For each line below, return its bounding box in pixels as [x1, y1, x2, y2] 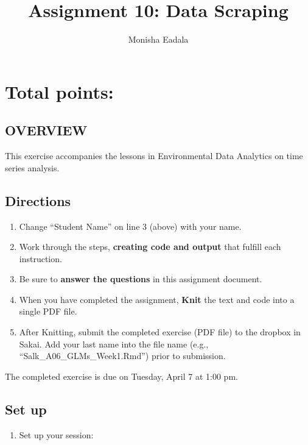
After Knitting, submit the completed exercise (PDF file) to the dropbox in [19, 326, 301, 338]
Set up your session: [19, 428, 94, 441]
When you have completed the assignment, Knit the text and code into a [19, 293, 295, 305]
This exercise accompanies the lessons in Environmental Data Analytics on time [5, 149, 303, 162]
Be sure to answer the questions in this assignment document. [19, 272, 262, 285]
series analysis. [5, 161, 60, 174]
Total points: [5, 79, 114, 104]
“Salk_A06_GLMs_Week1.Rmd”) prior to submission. [19, 349, 226, 362]
